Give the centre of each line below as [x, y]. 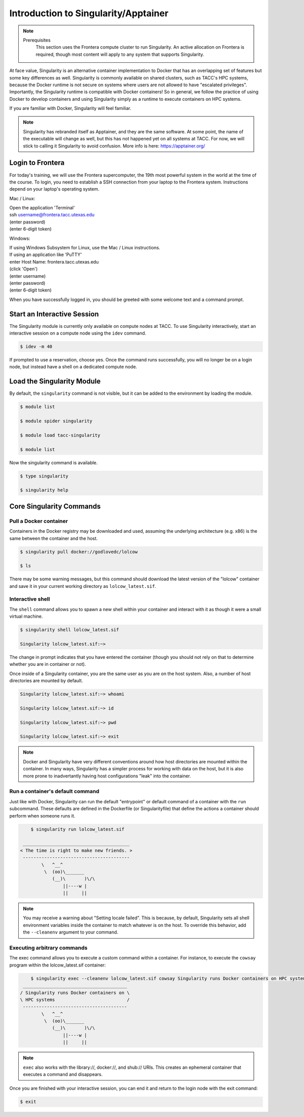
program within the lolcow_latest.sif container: [58, 965]
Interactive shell [30, 599]
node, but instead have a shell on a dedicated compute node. [73, 367]
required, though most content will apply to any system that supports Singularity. [120, 54]
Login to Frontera [37, 163]
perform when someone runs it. [42, 815]
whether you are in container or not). [48, 664]
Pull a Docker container [39, 521]
